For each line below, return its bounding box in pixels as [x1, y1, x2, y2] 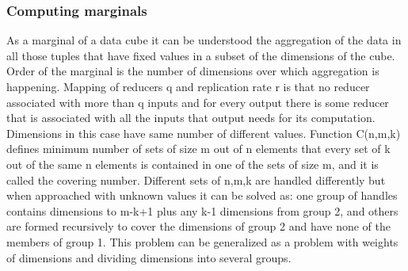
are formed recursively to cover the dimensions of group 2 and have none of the [6, 218, 391, 235]
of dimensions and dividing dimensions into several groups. [6, 249, 292, 265]
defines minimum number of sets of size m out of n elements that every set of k [6, 140, 391, 157]
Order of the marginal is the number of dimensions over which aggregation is [6, 63, 379, 79]
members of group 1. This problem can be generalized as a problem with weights [6, 233, 398, 250]
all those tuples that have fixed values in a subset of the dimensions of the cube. [6, 47, 395, 63]
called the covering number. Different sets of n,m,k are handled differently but [6, 171, 386, 188]
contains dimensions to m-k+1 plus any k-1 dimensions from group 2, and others [6, 202, 398, 219]
